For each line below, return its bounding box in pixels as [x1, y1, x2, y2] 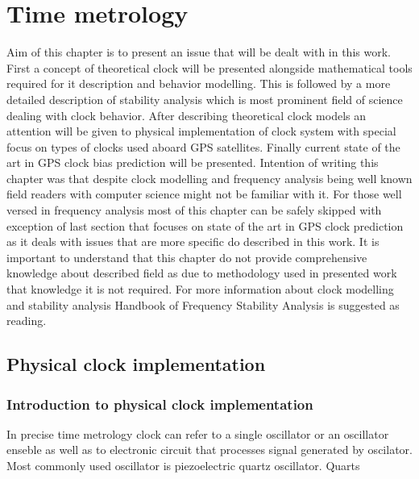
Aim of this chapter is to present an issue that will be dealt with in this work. [6, 44, 391, 60]
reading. [6, 312, 47, 329]
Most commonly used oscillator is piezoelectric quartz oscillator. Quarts [6, 457, 360, 473]
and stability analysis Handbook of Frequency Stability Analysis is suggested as [6, 296, 400, 313]
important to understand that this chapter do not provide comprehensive [6, 248, 367, 265]
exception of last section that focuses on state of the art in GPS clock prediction [6, 217, 404, 234]
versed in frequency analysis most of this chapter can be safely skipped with [6, 202, 382, 219]
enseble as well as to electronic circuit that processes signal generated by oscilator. [6, 441, 413, 458]
